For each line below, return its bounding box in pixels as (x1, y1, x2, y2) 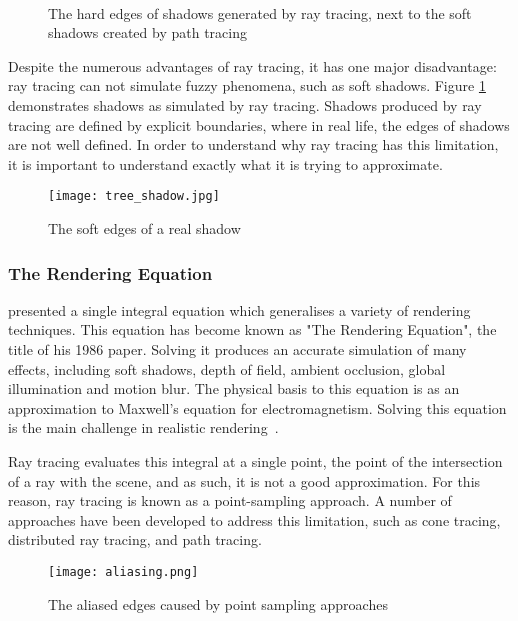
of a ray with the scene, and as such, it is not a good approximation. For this (8, 470, 481, 491)
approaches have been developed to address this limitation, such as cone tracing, (8, 509, 501, 530)
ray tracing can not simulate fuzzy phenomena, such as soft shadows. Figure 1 (8, 75, 486, 96)
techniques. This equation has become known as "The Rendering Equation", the (8, 319, 497, 340)
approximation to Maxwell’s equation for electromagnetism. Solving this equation (8, 397, 507, 418)
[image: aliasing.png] (48, 564, 199, 579)
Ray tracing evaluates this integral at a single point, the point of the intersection (8, 450, 503, 471)
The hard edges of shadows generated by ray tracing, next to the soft (48, 2, 472, 23)
